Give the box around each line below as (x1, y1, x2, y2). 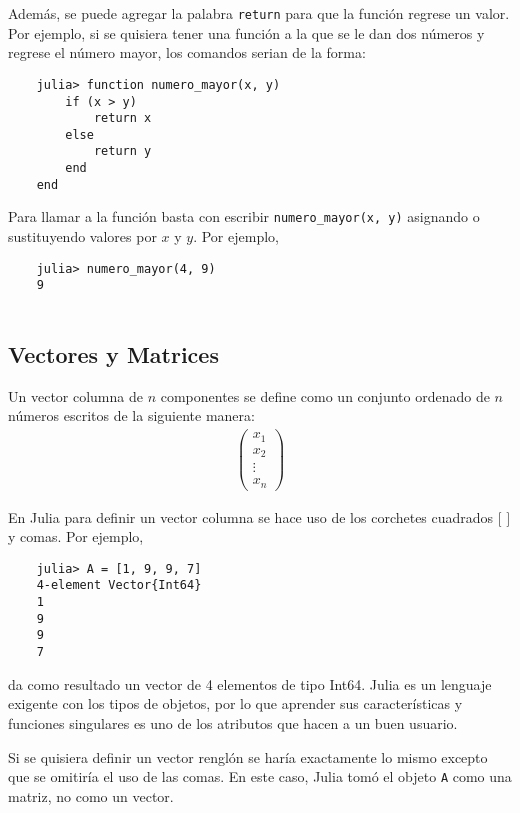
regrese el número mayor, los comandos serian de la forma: (8, 42, 366, 63)
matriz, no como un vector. (8, 785, 174, 806)
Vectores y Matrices (8, 339, 219, 370)
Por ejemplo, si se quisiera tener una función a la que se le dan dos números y (8, 22, 485, 43)
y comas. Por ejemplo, (8, 526, 144, 547)
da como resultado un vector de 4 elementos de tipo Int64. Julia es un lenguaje (8, 673, 492, 694)
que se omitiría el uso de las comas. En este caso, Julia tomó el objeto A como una (8, 766, 512, 787)
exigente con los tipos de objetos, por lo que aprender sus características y (8, 693, 463, 714)
